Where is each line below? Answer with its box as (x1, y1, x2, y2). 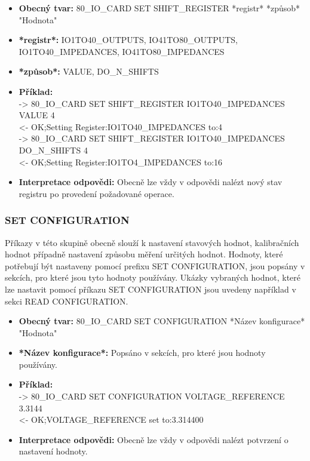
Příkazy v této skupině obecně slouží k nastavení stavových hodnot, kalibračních (5, 236, 299, 248)
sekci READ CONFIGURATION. (5, 294, 128, 307)
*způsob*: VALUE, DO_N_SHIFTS (19, 65, 159, 78)
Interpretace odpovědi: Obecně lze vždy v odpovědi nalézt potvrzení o (19, 433, 288, 445)
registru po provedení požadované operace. (19, 187, 174, 199)
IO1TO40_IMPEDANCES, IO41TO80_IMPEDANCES (19, 45, 225, 57)
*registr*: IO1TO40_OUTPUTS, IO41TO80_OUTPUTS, (19, 33, 238, 46)
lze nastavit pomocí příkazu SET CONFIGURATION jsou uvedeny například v (5, 282, 296, 295)
